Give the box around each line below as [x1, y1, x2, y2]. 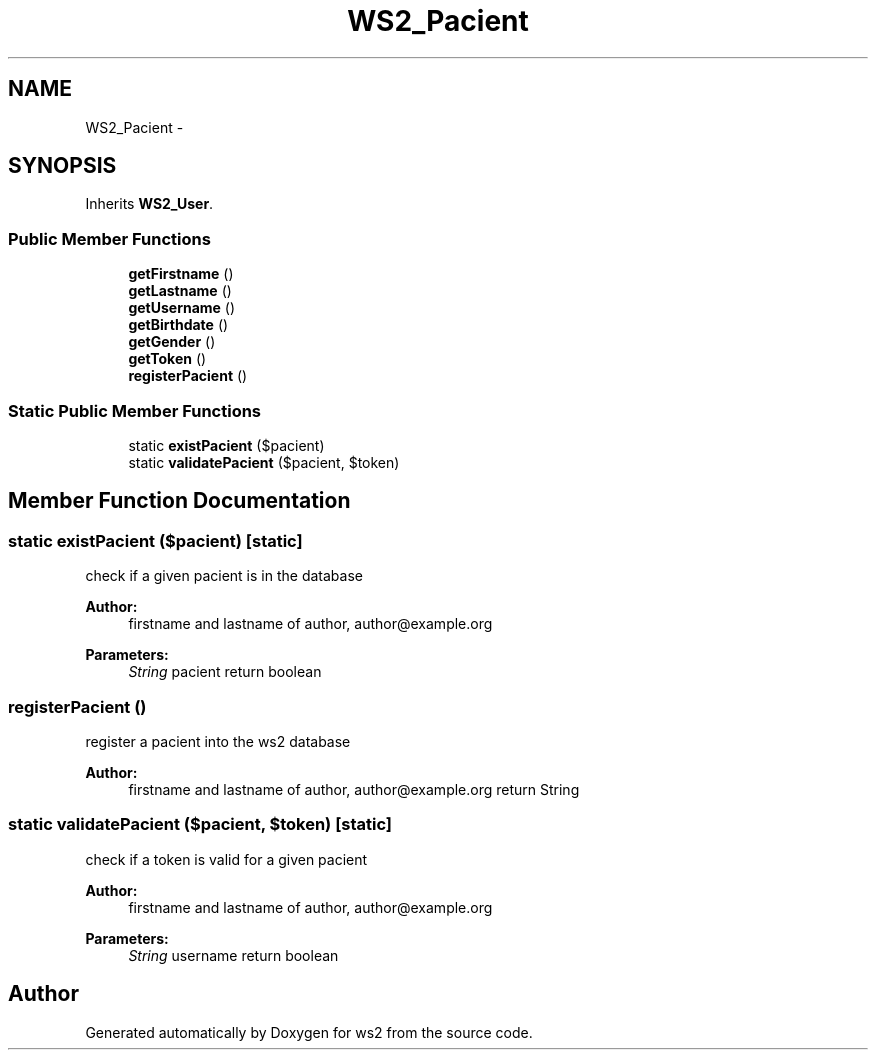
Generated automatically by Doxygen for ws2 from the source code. [85, 1023, 533, 1041]
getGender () [128, 333, 216, 351]
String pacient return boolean [128, 663, 322, 681]
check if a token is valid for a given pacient [85, 850, 368, 868]
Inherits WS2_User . [85, 195, 214, 213]
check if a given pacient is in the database [85, 567, 363, 585]
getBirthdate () [128, 316, 229, 334]
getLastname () [128, 282, 232, 300]
